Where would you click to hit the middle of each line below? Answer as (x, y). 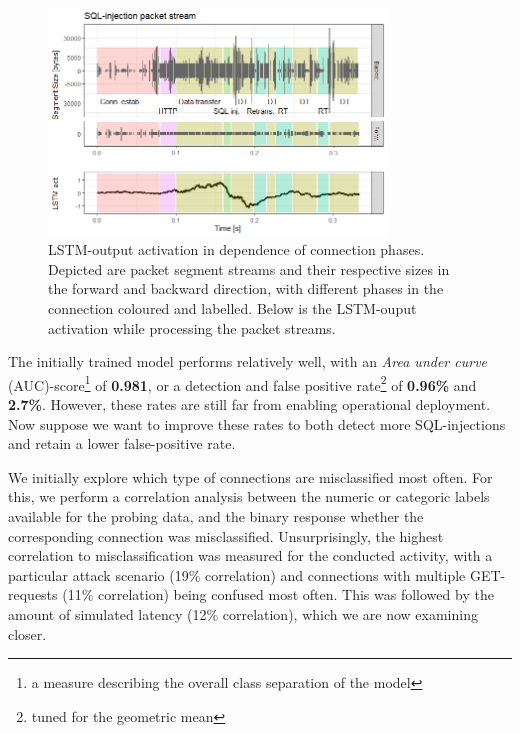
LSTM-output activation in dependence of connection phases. (236, 249)
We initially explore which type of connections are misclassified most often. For (250, 476)
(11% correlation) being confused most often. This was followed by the (278, 594)
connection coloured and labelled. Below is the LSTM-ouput (232, 307)
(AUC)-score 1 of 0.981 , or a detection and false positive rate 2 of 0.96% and (242, 383)
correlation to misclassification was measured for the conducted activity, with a (250, 555)
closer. (27, 633)
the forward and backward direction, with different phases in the (246, 288)
